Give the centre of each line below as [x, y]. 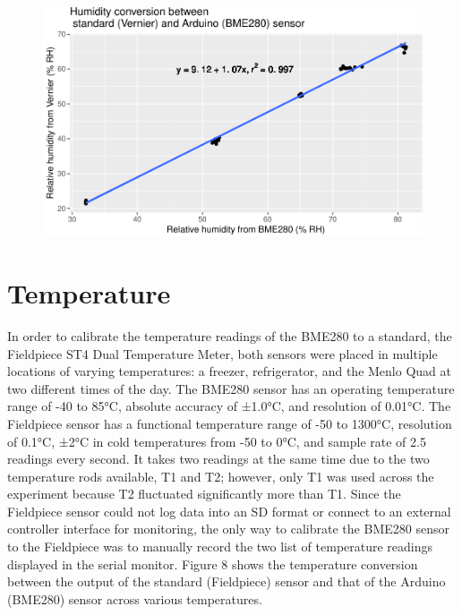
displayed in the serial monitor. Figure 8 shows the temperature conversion [213, 564]
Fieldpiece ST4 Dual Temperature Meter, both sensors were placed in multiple [222, 353]
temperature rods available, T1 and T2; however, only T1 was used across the [221, 476]
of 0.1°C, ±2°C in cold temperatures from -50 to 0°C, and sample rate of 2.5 [217, 441]
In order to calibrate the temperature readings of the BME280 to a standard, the [230, 335]
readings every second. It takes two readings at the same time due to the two [218, 459]
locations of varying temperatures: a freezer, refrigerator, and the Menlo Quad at [229, 371]
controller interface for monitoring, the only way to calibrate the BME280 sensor [228, 529]
